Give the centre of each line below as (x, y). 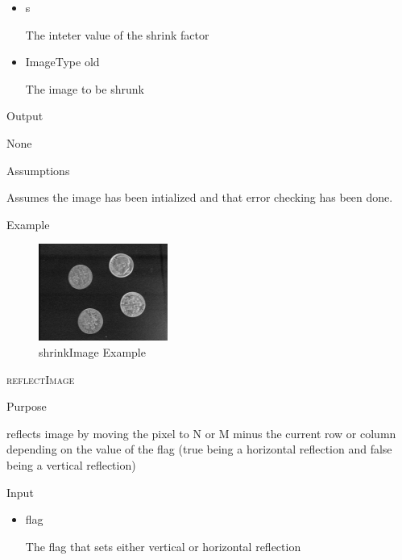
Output (25, 116)
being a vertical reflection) (71, 464)
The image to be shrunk (85, 88)
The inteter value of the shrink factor (117, 34)
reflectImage (41, 379)
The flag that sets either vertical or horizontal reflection (163, 546)
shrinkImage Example (92, 351)
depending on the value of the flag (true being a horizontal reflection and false (199, 449)
